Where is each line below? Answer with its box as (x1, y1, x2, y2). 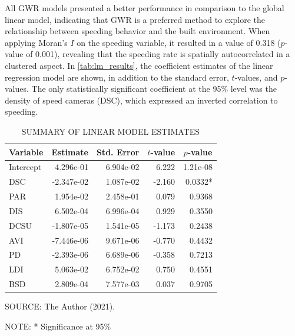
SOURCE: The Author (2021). (5, 300, 115, 312)
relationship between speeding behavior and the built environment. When (5, 25, 270, 37)
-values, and (234, 71, 278, 83)
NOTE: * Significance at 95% (5, 320, 111, 332)
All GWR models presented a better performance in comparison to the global (5, 2, 284, 14)
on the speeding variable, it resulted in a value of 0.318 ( (77, 36, 281, 48)
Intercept (9, 161, 42, 173)
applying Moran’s (5, 36, 68, 48)
